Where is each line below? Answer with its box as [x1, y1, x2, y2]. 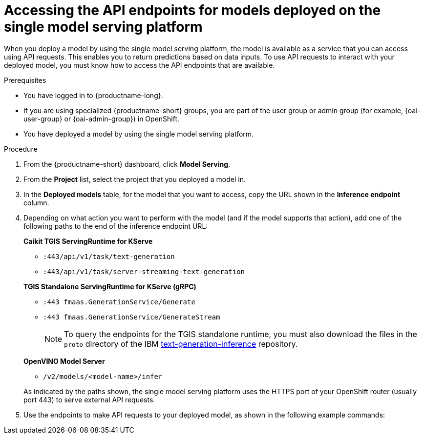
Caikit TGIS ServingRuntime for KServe [23, 237, 153, 245]
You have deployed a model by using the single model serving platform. [23, 129, 254, 138]
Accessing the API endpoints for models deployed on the [4, 2, 381, 19]
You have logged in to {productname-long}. [23, 91, 163, 100]
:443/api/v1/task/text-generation [43, 252, 175, 260]
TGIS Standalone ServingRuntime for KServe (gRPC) [23, 282, 196, 291]
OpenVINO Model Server [23, 357, 105, 365]
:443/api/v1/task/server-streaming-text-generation [43, 267, 245, 276]
